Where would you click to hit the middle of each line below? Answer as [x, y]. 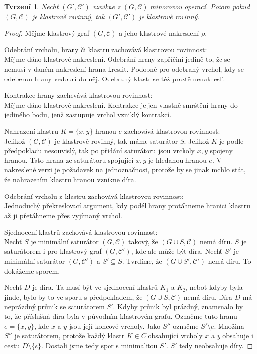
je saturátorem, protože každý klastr [70, 335]
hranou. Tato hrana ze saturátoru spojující [69, 160]
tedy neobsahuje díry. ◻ [216, 345]
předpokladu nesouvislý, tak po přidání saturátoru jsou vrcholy [100, 150]
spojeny [221, 150]
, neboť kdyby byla [214, 287]
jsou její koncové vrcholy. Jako [115, 326]
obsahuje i [238, 335]
